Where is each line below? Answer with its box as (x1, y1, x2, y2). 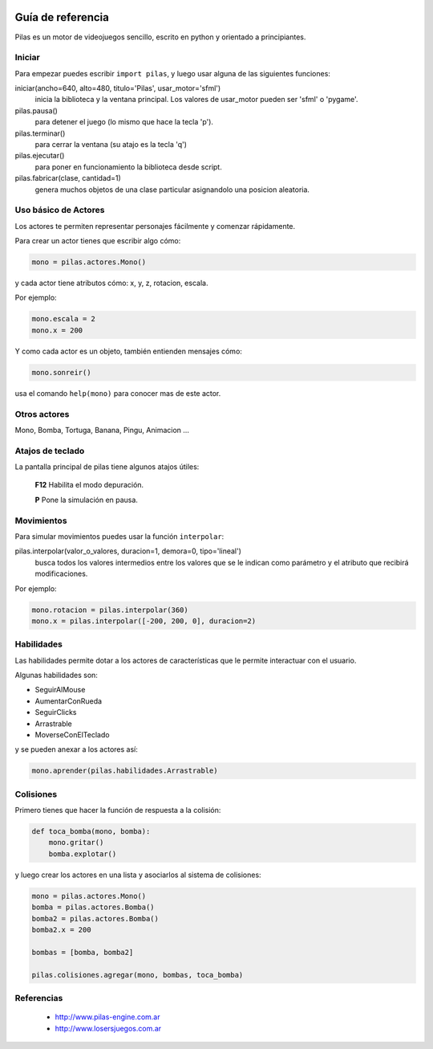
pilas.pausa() (14, 105, 58, 116)
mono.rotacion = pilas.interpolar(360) (31, 605, 188, 614)
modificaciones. (34, 569, 88, 578)
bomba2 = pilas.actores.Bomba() (31, 914, 160, 923)
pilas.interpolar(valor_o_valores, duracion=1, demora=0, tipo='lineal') (14, 546, 242, 556)
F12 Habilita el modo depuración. (34, 480, 144, 490)
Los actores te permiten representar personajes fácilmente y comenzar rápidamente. (14, 221, 296, 231)
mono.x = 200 (31, 325, 83, 335)
